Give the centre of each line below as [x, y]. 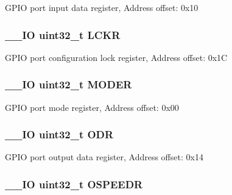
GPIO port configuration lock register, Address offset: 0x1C [116, 57]
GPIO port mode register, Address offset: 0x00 [92, 107]
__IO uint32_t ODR [59, 134]
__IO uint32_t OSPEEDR [74, 184]
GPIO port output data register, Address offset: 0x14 [104, 157]
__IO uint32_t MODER [69, 84]
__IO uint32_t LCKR [63, 34]
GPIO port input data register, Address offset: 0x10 [102, 7]
